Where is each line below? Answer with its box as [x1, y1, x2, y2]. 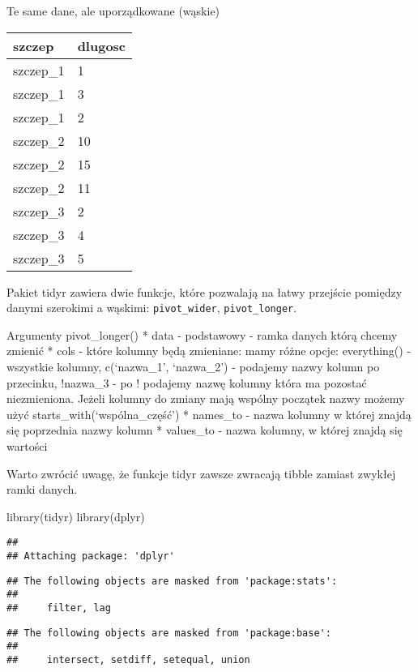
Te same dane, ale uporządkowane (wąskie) [6, 2, 220, 19]
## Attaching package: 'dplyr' [6, 550, 175, 563]
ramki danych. [6, 481, 78, 498]
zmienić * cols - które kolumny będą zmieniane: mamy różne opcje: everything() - [6, 342, 412, 359]
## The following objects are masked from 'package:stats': [6, 575, 338, 587]
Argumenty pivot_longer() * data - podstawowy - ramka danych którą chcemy [6, 326, 398, 343]
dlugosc [77, 36, 126, 55]
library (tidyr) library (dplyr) [6, 507, 145, 524]
